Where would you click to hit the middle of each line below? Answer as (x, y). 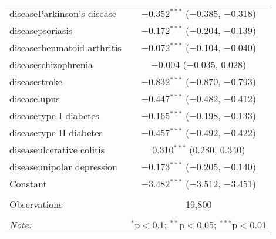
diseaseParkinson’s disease (63, 13)
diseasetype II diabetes (56, 132)
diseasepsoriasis (41, 30)
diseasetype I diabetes (54, 115)
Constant (28, 184)
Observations (36, 204)
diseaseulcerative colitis (57, 149)
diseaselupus (35, 98)
